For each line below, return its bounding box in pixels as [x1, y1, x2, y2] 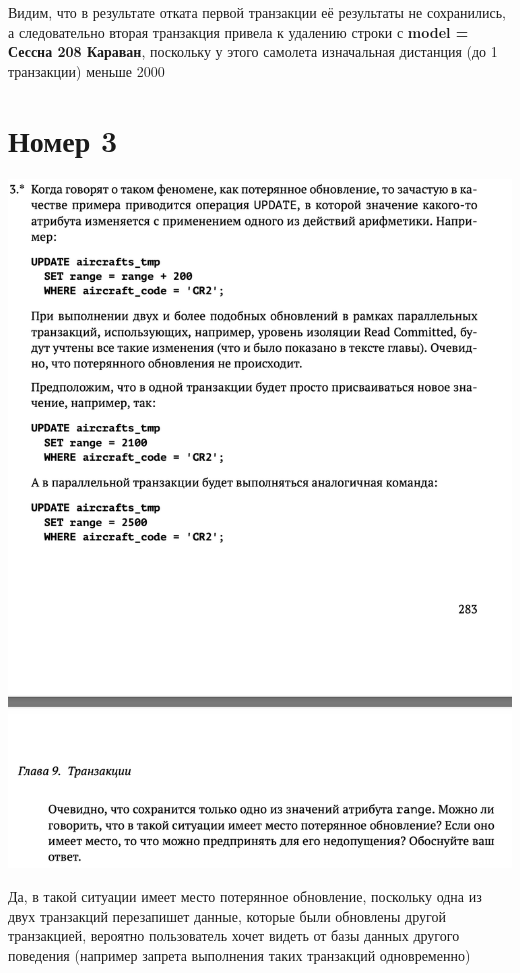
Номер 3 [8, 119, 118, 160]
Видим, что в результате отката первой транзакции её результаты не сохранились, [8, 2, 507, 22]
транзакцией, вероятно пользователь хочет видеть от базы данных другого [8, 925, 460, 946]
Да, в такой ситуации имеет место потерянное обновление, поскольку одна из [8, 886, 482, 907]
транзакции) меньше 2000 [8, 60, 165, 81]
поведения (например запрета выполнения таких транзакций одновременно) [8, 944, 471, 965]
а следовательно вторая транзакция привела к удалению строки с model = [8, 21, 469, 42]
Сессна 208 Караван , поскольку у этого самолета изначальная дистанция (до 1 [8, 41, 498, 62]
